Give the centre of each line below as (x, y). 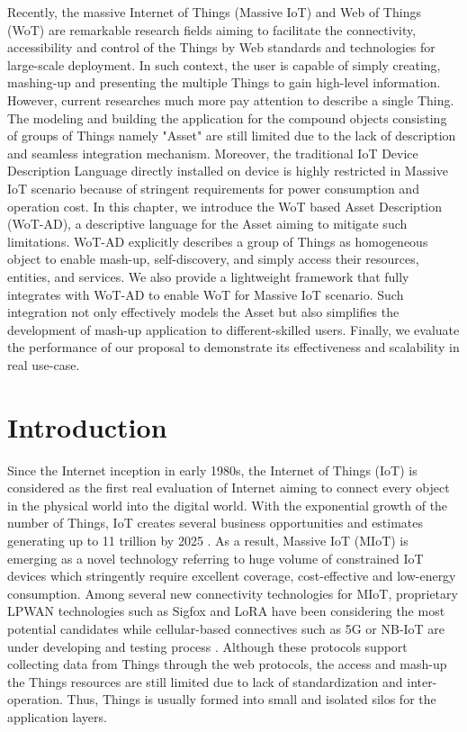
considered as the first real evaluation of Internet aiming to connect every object (229, 488)
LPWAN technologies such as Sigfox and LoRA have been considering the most (226, 611)
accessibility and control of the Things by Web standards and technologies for (221, 47)
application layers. (57, 716)
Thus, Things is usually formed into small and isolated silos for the (251, 699)
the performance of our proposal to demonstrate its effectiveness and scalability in (233, 347)
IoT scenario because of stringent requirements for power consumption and (213, 188)
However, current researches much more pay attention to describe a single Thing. (231, 99)
